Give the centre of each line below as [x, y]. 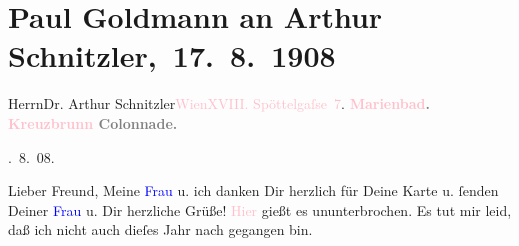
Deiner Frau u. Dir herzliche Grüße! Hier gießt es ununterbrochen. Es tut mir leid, [260, 209]
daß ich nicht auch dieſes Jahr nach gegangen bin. [160, 229]
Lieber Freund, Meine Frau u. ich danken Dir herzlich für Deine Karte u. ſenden [253, 190]
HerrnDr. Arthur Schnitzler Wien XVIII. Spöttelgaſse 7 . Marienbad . [219, 103]
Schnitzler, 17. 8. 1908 [172, 55]
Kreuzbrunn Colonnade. [93, 122]
